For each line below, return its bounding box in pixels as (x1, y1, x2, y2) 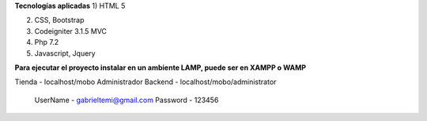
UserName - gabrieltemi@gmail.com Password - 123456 (34, 95, 219, 104)
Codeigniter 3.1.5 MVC (34, 26, 107, 35)
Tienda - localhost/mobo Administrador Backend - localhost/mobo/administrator (14, 77, 277, 86)
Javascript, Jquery (34, 48, 96, 58)
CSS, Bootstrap (34, 16, 85, 25)
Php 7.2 (34, 38, 59, 47)
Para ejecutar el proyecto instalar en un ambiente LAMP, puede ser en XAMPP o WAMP (14, 63, 307, 72)
